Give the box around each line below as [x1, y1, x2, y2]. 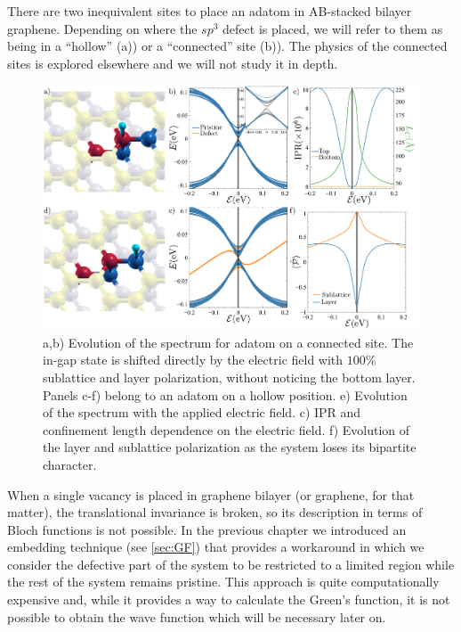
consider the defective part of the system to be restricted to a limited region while [7, 554, 455, 573]
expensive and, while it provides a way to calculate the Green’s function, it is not [7, 590, 450, 609]
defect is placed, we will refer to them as [222, 19, 443, 37]
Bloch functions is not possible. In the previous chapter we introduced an [7, 520, 407, 538]
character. [43, 455, 97, 473]
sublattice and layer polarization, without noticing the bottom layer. [43, 367, 416, 386]
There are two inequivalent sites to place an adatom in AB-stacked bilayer [7, 2, 412, 20]
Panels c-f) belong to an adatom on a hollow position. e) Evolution [43, 385, 408, 404]
